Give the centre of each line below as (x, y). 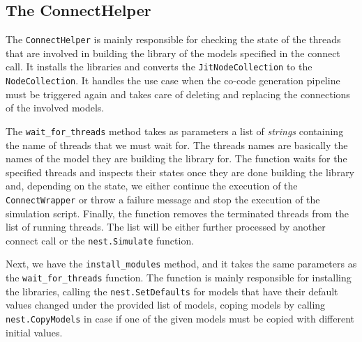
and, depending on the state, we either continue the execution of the (152, 186)
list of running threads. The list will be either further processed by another (166, 227)
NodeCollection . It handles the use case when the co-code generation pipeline (173, 80)
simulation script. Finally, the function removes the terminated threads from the (177, 213)
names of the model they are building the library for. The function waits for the (176, 158)
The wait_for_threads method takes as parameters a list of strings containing (175, 131)
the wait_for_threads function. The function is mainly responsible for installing (179, 278)
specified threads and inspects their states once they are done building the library (180, 172)
